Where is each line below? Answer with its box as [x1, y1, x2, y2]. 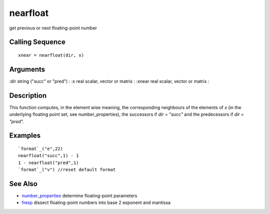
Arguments [9, 65, 45, 73]
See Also [9, 180, 37, 188]
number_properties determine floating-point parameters [21, 193, 137, 199]
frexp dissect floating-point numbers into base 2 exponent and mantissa [21, 200, 171, 206]
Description [9, 91, 47, 100]
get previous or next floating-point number [9, 25, 97, 31]
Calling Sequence [9, 38, 66, 46]
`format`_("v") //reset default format [18, 167, 116, 173]
